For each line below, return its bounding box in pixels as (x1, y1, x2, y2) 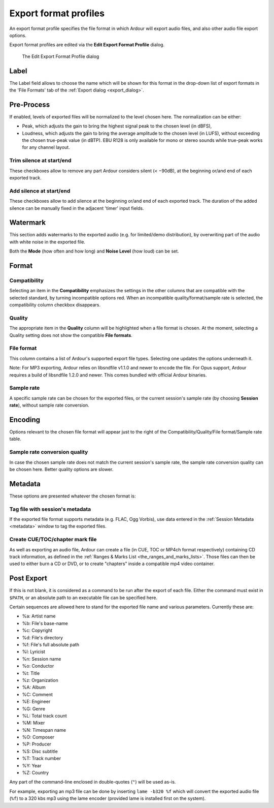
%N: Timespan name (22, 727, 66, 733)
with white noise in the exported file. (9, 239, 86, 245)
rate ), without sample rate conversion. (9, 402, 90, 409)
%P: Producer (22, 741, 52, 747)
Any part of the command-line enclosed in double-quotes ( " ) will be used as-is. (9, 779, 176, 785)
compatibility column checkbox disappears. (9, 302, 101, 308)
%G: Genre (22, 705, 46, 711)
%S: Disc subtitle (22, 748, 58, 754)
